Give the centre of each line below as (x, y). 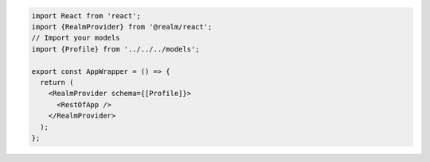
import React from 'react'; (86, 15)
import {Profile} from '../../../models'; (115, 49)
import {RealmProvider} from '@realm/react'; (122, 27)
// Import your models (76, 38)
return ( (57, 82)
